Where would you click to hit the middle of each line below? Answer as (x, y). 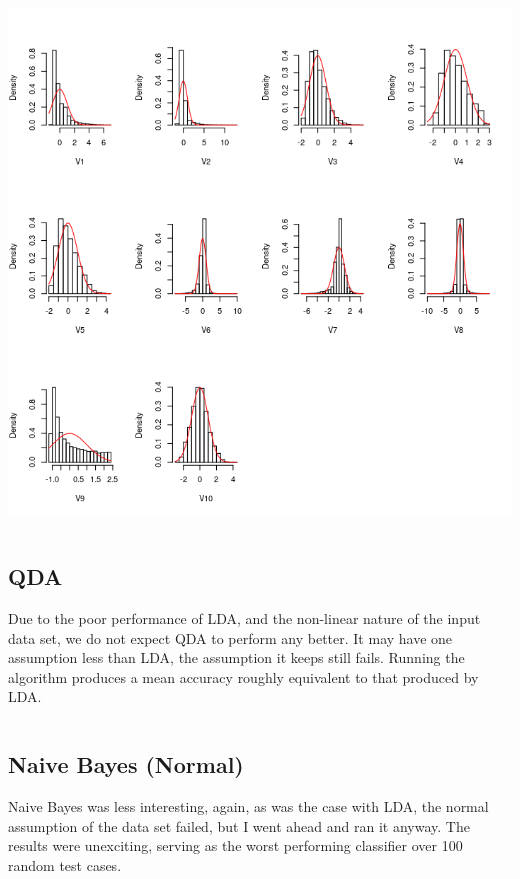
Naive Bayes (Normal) (126, 764)
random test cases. (65, 864)
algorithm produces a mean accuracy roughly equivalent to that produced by (243, 676)
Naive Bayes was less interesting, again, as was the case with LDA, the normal (248, 806)
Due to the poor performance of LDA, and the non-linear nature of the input (244, 617)
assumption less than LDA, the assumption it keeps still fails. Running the (236, 657)
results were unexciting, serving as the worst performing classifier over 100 (235, 845)
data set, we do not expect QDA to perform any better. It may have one (230, 637)
